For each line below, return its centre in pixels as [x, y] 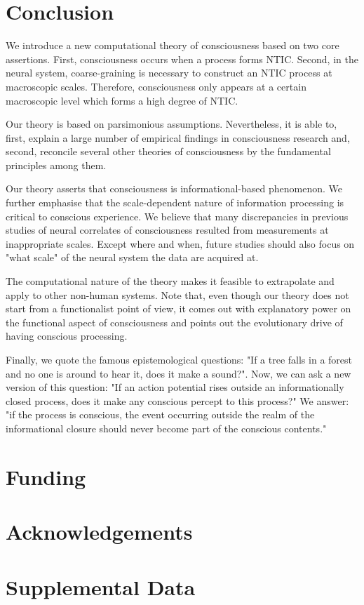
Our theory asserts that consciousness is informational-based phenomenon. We [174, 188]
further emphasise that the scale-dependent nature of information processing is [175, 202]
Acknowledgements [99, 532]
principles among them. [56, 165]
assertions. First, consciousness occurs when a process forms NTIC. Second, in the [182, 59]
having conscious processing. [67, 336]
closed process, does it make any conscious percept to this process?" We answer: [177, 400]
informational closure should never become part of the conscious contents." [166, 428]
